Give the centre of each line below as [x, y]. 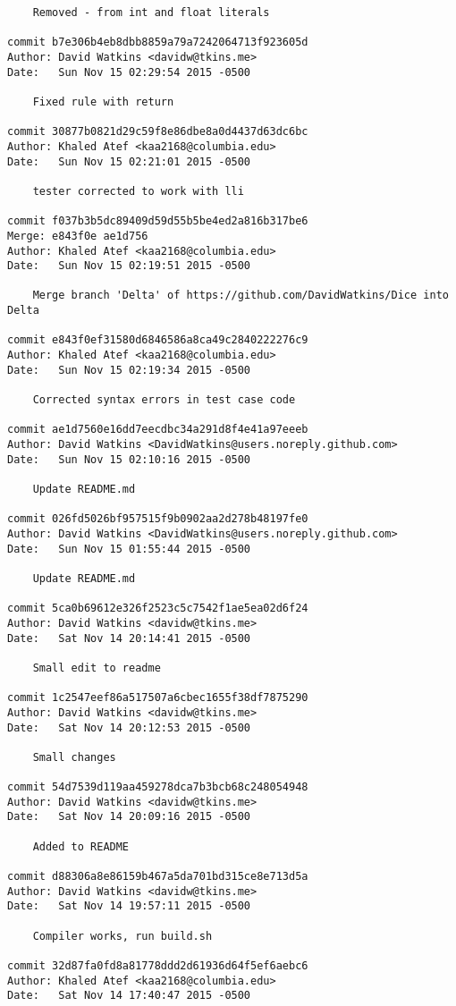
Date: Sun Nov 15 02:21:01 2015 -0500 [129, 161]
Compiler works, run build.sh [122, 936]
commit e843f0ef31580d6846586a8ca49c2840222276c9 [158, 340]
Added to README [81, 846]
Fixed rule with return [103, 101]
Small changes [74, 757]
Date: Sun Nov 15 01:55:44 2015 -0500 [129, 549]
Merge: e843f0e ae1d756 [78, 236]
